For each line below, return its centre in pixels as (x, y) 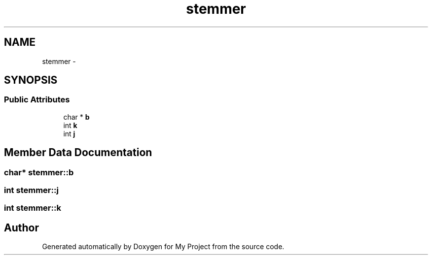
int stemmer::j (31, 190)
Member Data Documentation (78, 153)
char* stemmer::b (39, 172)
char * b (76, 117)
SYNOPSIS (31, 80)
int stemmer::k (33, 208)
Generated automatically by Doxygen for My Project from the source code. (163, 247)
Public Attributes (37, 100)
